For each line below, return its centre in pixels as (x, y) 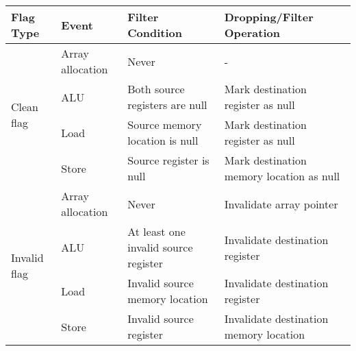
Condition (155, 33)
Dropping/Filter (269, 17)
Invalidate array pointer (281, 204)
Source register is (168, 160)
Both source (156, 89)
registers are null (167, 105)
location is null (163, 140)
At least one (156, 231)
